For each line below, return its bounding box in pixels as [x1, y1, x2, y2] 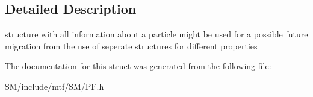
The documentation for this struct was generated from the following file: [5, 60, 271, 72]
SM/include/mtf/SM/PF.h [5, 80, 104, 92]
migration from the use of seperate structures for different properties [5, 39, 258, 52]
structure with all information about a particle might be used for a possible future [5, 28, 308, 40]
